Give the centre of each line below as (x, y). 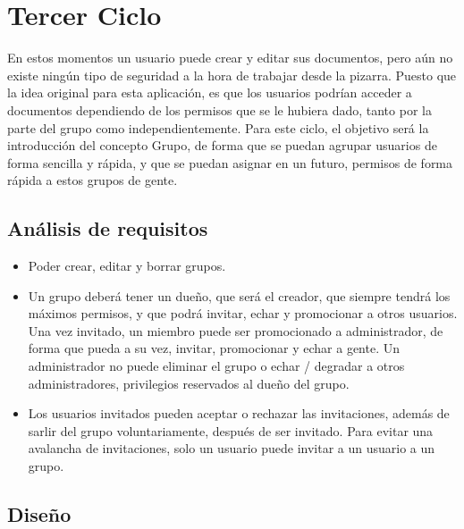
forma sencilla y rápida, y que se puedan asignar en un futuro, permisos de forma (230, 162)
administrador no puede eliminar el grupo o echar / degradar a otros (216, 366)
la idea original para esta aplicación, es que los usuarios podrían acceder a (210, 92)
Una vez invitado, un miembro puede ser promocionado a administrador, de (236, 330)
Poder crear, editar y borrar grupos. (127, 266)
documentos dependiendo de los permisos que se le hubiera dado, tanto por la (219, 109)
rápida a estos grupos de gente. (93, 180)
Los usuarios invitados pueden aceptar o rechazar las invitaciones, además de (239, 413)
